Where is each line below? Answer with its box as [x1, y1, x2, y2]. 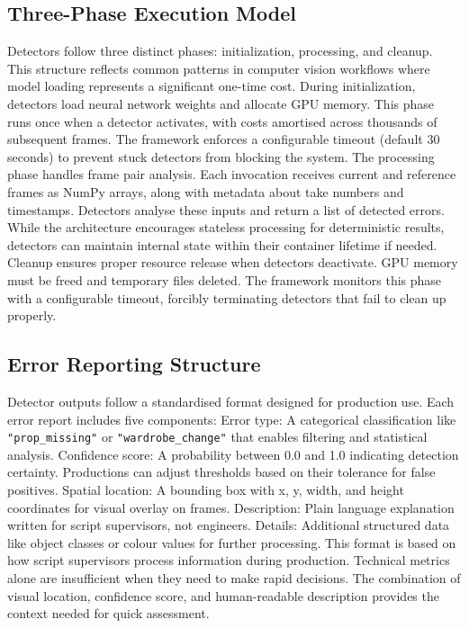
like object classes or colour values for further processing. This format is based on [7, 533, 456, 552]
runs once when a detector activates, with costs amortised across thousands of [7, 112, 437, 130]
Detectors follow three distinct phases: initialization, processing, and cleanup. [7, 41, 433, 60]
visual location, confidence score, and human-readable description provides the [7, 586, 439, 605]
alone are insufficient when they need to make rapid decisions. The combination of [7, 568, 461, 587]
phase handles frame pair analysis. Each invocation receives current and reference [7, 165, 456, 184]
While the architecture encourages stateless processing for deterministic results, [7, 218, 445, 237]
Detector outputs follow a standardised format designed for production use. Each [7, 391, 455, 410]
